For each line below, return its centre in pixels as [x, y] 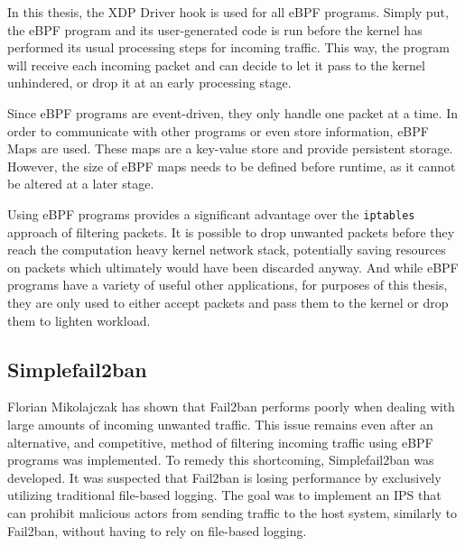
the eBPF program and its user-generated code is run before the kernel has [215, 29]
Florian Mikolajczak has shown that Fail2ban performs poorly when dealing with [231, 407]
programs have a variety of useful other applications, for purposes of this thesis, [228, 285]
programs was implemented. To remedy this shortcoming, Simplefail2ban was [221, 460]
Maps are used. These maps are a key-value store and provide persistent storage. [230, 148]
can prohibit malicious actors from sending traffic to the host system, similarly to [232, 512]
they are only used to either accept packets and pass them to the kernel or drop [228, 302]
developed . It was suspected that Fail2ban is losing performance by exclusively [224, 477]
